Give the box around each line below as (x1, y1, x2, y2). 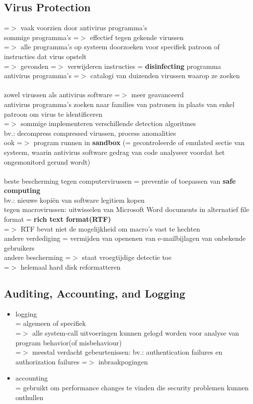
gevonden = (21, 61, 56, 71)
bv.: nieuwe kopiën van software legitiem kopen (4, 194, 145, 205)
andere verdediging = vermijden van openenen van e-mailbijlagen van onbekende (4, 233, 246, 243)
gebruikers (4, 242, 35, 253)
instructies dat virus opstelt (4, 51, 87, 61)
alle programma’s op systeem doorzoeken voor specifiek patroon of (21, 42, 220, 52)
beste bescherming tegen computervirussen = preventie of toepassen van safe (4, 175, 236, 186)
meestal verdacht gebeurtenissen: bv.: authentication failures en (32, 347, 223, 357)
